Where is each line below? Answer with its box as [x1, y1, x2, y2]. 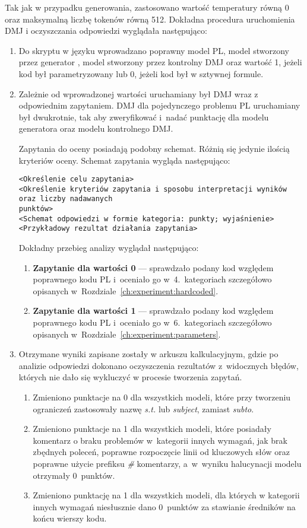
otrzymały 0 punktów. [33, 469, 115, 481]
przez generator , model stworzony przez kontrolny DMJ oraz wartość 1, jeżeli [18, 56, 302, 68]
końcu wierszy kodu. [33, 512, 107, 524]
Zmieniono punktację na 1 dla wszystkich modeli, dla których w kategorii [33, 489, 300, 501]
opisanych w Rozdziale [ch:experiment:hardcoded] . [33, 284, 219, 297]
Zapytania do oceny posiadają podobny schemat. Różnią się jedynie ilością [18, 142, 290, 154]
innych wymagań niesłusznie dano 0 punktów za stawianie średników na [33, 500, 296, 513]
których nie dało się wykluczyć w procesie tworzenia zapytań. [18, 371, 242, 383]
